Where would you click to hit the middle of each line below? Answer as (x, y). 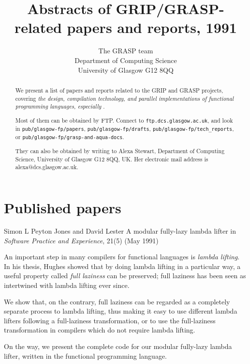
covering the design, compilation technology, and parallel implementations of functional (125, 98)
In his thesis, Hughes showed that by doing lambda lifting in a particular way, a (122, 266)
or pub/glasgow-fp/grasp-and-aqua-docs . (70, 137)
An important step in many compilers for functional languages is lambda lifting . (122, 257)
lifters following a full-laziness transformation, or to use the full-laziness (110, 320)
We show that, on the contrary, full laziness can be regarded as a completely (117, 301)
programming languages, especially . (60, 106)
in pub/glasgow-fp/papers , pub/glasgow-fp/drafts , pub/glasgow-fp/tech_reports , (125, 128)
